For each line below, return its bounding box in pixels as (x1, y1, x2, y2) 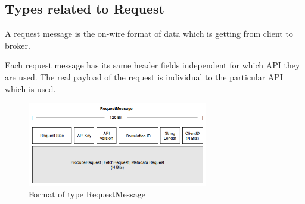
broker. (5, 39, 30, 51)
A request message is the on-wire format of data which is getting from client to (5, 27, 293, 40)
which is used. (5, 82, 56, 95)
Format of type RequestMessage (29, 187, 145, 200)
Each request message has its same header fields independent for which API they (5, 59, 300, 71)
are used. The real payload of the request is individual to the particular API (5, 70, 283, 83)
